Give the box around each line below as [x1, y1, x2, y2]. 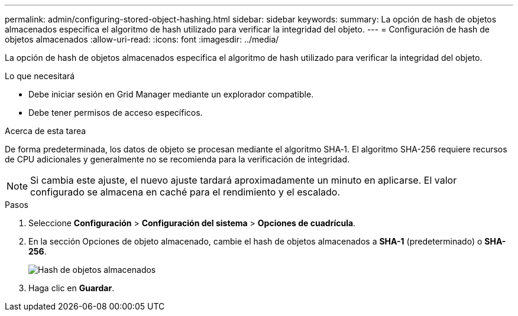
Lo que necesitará [5, 71, 75, 81]
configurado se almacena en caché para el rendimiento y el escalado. [30, 186, 341, 198]
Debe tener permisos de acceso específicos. [28, 107, 203, 118]
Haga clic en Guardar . [28, 283, 115, 293]
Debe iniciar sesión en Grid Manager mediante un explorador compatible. [28, 89, 314, 99]
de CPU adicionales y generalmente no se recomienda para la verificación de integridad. [5, 154, 350, 164]
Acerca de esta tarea [5, 126, 86, 136]
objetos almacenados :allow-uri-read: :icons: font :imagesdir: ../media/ [5, 34, 279, 44]
